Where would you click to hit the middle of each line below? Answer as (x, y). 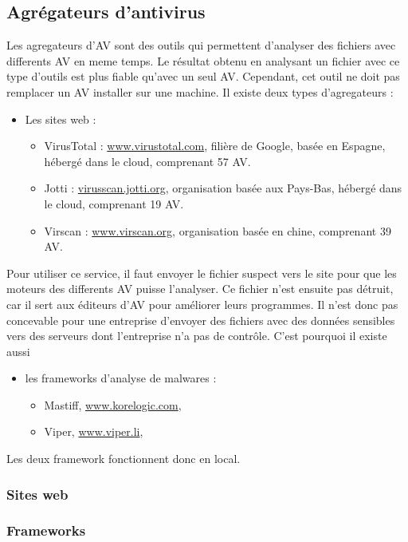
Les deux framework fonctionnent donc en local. (124, 459)
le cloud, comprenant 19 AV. (114, 203)
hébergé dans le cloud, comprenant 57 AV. (147, 161)
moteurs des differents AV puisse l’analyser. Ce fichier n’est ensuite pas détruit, (200, 289)
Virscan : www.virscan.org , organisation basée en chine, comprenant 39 (218, 230)
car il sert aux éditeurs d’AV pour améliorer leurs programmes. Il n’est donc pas (202, 304)
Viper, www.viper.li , (94, 431)
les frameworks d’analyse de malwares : (121, 378)
